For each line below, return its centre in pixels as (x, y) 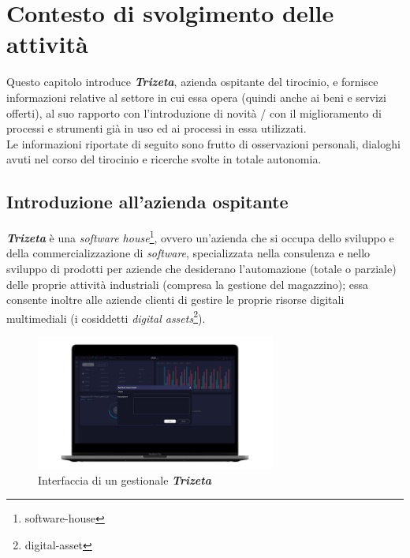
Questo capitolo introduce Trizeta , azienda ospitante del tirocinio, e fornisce (192, 82)
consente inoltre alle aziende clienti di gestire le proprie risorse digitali (175, 300)
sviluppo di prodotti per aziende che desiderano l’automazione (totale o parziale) (201, 268)
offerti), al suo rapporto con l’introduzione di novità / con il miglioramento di (194, 112)
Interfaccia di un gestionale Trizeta (125, 479)
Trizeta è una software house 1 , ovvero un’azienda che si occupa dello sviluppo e (200, 236)
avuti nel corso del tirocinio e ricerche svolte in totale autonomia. (164, 159)
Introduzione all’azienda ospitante (147, 202)
